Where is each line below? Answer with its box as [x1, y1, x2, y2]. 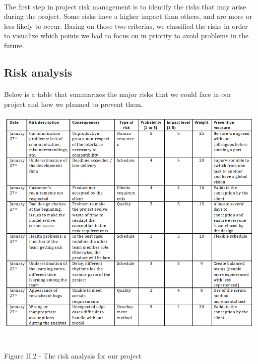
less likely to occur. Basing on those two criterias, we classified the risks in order [4, 20, 248, 31]
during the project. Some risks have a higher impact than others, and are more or [4, 11, 252, 21]
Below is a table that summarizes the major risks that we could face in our [4, 89, 232, 99]
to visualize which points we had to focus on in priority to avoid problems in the [4, 30, 249, 41]
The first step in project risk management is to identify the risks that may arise [4, 1, 246, 11]
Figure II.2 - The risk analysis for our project [4, 350, 142, 361]
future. [4, 40, 24, 50]
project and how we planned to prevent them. [4, 98, 143, 109]
